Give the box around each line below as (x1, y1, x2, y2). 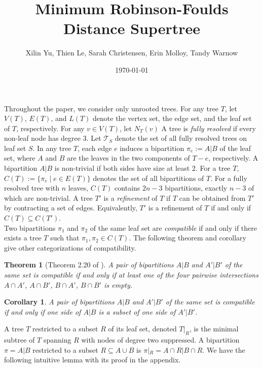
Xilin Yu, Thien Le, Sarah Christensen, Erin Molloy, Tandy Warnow (25, 47, 238, 58)
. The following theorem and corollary (129, 232, 246, 243)
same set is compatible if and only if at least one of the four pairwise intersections (4, 269, 258, 280)
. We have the (202, 344, 245, 355)
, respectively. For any (16, 122, 85, 133)
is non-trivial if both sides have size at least (54, 163, 190, 173)
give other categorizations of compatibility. (4, 242, 136, 253)
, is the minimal (189, 323, 239, 334)
